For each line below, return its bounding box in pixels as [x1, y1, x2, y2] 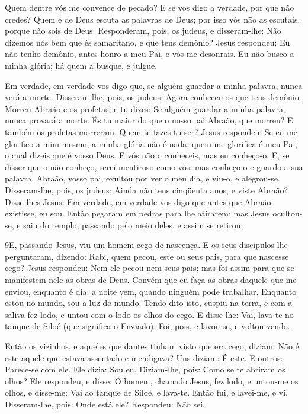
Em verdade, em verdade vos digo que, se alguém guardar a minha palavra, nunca [5, 79, 303, 91]
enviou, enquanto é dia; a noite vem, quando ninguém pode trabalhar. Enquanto [5, 285, 297, 297]
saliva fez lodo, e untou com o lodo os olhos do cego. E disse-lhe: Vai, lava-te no [5, 308, 294, 320]
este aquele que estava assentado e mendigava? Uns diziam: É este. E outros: [5, 351, 283, 364]
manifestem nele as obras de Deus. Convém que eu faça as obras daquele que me [5, 273, 297, 286]
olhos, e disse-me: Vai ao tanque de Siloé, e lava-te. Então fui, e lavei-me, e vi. [5, 386, 288, 399]
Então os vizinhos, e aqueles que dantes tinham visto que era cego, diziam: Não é [5, 340, 299, 352]
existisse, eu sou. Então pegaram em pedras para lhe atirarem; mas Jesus [5, 207, 270, 219]
